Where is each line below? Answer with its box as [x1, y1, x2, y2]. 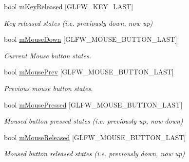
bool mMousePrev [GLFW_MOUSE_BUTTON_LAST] [4, 67, 174, 77]
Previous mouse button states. [4, 83, 93, 93]
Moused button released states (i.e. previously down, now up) [4, 148, 185, 159]
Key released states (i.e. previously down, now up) [4, 18, 153, 28]
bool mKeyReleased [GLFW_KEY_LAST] [4, 1, 133, 11]
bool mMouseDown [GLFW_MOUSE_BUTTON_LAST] [4, 34, 177, 44]
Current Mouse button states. [4, 50, 91, 60]
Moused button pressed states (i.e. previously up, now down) [4, 116, 183, 126]
